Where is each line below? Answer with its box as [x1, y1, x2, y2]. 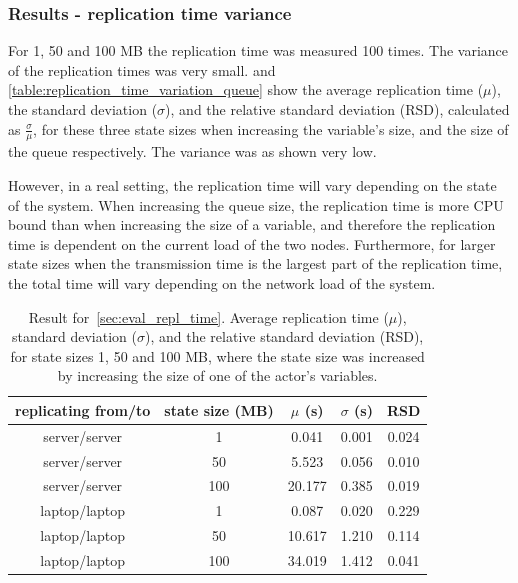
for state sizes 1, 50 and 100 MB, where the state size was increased [10, 345, 425, 366]
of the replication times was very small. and [8, 59, 276, 80]
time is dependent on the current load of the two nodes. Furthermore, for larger [8, 233, 496, 254]
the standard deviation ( [8, 99, 158, 119]
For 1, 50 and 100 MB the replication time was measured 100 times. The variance [8, 40, 509, 61]
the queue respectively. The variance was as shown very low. [8, 141, 377, 162]
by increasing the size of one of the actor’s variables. [57, 365, 378, 386]
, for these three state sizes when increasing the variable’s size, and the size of [33, 118, 509, 139]
